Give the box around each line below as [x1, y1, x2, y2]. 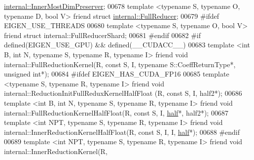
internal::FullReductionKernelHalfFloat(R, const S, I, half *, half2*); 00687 [4, 107, 228, 118]
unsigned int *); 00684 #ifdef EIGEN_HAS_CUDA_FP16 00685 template [4, 69, 229, 79]
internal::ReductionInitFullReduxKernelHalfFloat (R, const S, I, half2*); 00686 [4, 88, 242, 98]
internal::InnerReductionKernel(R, [4, 146, 108, 156]
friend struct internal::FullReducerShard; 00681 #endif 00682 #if [4, 30, 201, 40]
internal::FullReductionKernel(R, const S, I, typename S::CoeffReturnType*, [4, 59, 236, 69]
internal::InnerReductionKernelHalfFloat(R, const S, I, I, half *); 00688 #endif [4, 126, 240, 137]
